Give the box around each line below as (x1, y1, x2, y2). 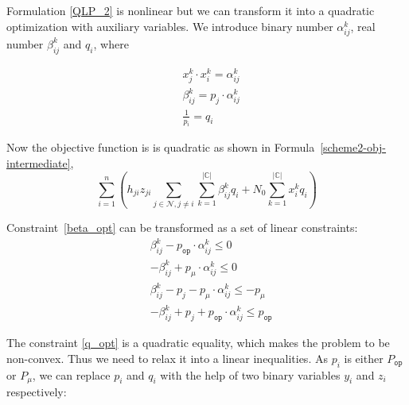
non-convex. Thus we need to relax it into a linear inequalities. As (6, 349, 328, 366)
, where (93, 35, 129, 52)
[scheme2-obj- (320, 139, 387, 156)
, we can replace (32, 366, 111, 383)
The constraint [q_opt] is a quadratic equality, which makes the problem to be (6, 334, 390, 351)
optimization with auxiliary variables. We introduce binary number (6, 17, 333, 34)
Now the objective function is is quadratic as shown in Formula (6, 139, 315, 156)
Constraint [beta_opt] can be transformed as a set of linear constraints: (6, 219, 358, 236)
